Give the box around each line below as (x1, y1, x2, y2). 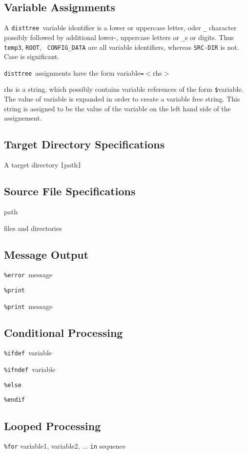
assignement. (4, 113, 42, 123)
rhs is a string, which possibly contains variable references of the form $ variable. (4, 84, 244, 94)
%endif (4, 396, 25, 404)
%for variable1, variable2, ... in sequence (4, 441, 125, 451)
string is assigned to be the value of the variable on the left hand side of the (4, 103, 231, 113)
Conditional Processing (4, 325, 123, 340)
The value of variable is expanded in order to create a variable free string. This (4, 94, 240, 104)
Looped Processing (4, 418, 101, 433)
